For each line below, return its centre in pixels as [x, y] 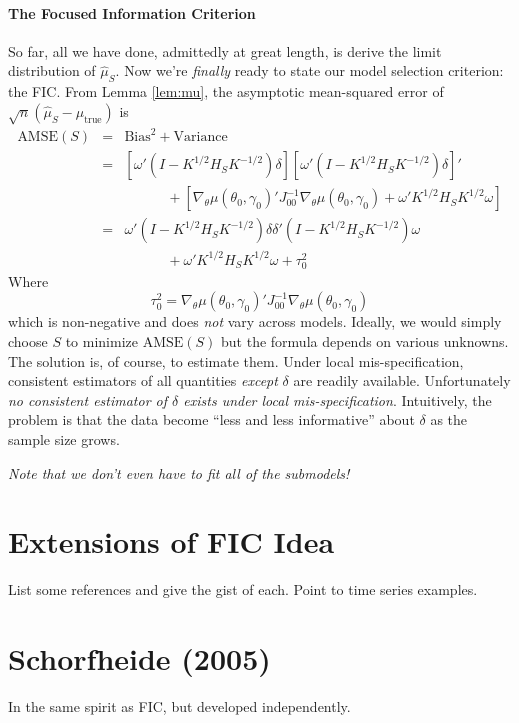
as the [449, 419]
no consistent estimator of [88, 399]
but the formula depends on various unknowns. [365, 341]
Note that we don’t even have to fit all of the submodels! [179, 472]
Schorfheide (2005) [139, 658]
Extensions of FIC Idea [171, 541]
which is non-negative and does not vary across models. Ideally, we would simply [255, 321]
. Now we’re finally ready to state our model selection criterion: [309, 70]
